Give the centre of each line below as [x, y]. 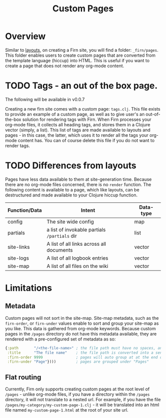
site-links [19, 247]
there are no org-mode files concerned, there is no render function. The [78, 184]
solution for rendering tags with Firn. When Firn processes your [87, 119]
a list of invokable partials [76, 229]
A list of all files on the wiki [78, 266]
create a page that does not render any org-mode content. [65, 66]
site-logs [18, 258]
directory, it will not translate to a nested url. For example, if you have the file [83, 400]
